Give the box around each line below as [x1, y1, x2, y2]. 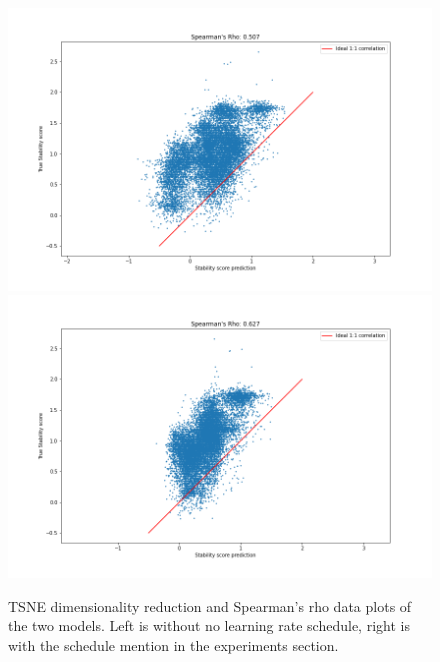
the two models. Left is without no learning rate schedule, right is [8, 615, 410, 636]
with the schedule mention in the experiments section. [8, 634, 339, 655]
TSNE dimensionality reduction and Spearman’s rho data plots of [8, 595, 412, 616]
